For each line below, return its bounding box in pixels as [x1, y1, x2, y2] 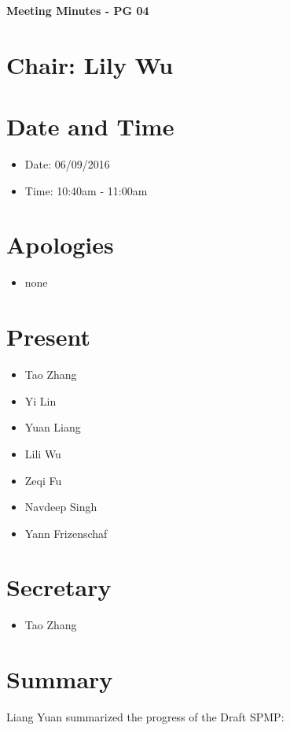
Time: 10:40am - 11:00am [24, 182, 148, 198]
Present [6, 321, 91, 353]
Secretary [6, 571, 112, 603]
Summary [6, 663, 113, 695]
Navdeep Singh [24, 498, 97, 515]
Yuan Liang [24, 419, 81, 435]
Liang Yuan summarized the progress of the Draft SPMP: [6, 709, 284, 725]
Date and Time [6, 110, 174, 143]
